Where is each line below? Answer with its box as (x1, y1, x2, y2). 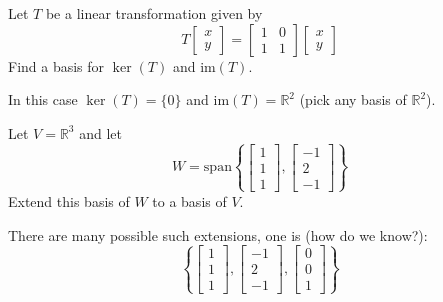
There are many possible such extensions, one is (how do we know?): (8, 224, 428, 245)
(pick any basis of (299, 89, 407, 110)
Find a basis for (8, 55, 105, 76)
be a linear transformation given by (45, 3, 263, 23)
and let (79, 122, 122, 143)
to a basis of (152, 190, 227, 211)
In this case (8, 89, 78, 110)
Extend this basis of (8, 190, 130, 211)
